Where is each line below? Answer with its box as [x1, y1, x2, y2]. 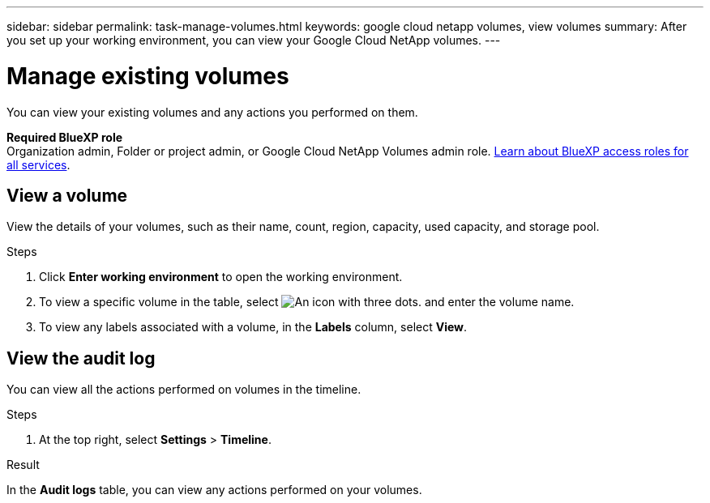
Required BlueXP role [6, 130, 123, 144]
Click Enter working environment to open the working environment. [39, 270, 403, 284]
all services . [6, 157, 71, 172]
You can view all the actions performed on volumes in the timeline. [6, 382, 361, 397]
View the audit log [6, 347, 156, 369]
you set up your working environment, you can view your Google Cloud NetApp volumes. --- [6, 33, 501, 47]
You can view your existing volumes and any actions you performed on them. [6, 104, 418, 119]
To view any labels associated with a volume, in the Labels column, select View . [39, 320, 468, 335]
